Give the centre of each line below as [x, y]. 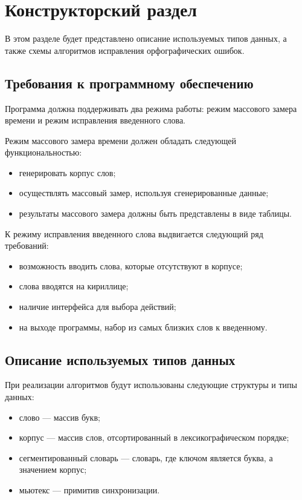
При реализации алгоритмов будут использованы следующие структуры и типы [151, 385]
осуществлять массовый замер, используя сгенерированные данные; [144, 193]
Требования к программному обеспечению [129, 83]
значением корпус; [53, 469]
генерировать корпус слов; [67, 172]
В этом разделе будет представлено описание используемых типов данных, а [146, 38]
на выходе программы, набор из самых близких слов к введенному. [143, 327]
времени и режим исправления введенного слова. [95, 120]
